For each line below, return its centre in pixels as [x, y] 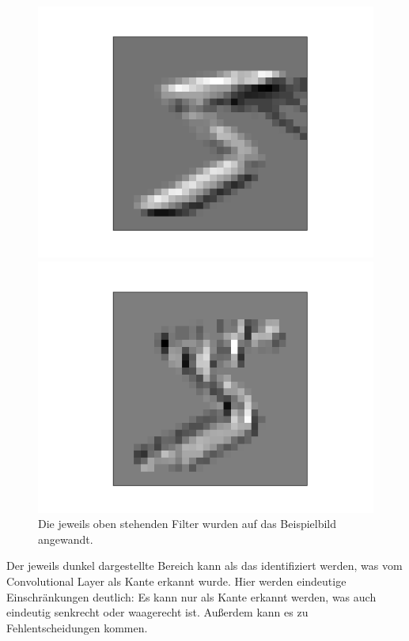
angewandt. [66, 539]
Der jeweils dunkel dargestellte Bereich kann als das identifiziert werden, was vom [204, 566]
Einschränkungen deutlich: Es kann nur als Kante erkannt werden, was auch [191, 596]
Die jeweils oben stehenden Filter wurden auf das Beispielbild [187, 524]
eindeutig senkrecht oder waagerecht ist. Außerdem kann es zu [157, 612]
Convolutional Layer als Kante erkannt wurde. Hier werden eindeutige [176, 581]
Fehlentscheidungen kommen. [77, 627]
